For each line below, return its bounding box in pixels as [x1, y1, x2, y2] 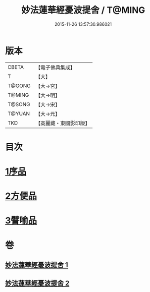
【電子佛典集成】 [35, 64, 75, 71]
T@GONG [7, 82, 31, 89]
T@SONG [7, 101, 31, 108]
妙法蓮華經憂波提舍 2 [5, 279, 70, 288]
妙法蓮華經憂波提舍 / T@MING [21, 4, 145, 16]
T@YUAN [7, 110, 30, 117]
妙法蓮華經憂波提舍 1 [5, 261, 68, 269]
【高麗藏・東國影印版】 [35, 119, 90, 126]
